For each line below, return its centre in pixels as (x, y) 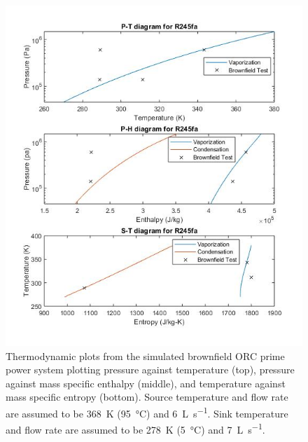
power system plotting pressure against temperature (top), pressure (150, 370)
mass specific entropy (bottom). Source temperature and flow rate (147, 397)
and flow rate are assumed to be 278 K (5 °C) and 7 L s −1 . (135, 428)
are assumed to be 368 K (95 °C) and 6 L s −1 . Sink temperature (147, 412)
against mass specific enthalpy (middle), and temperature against (146, 383)
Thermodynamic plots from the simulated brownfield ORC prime (145, 355)
